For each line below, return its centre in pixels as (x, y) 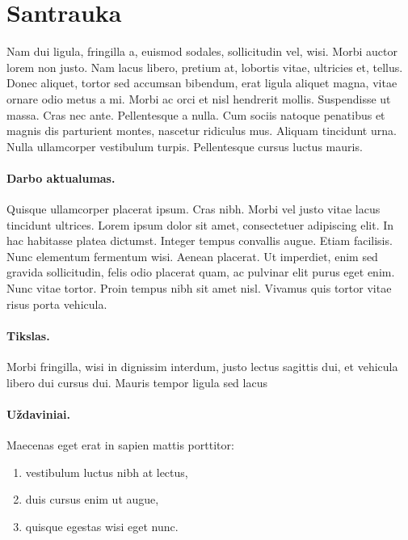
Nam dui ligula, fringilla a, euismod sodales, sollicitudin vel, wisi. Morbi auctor (202, 51)
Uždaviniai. (39, 413)
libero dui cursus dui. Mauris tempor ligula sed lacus (137, 382)
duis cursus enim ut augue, (92, 499)
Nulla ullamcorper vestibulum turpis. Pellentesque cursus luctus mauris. (185, 146)
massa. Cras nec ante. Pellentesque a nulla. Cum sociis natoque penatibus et (196, 114)
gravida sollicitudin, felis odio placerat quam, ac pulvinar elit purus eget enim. (201, 272)
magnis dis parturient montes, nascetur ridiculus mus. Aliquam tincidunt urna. (202, 131)
